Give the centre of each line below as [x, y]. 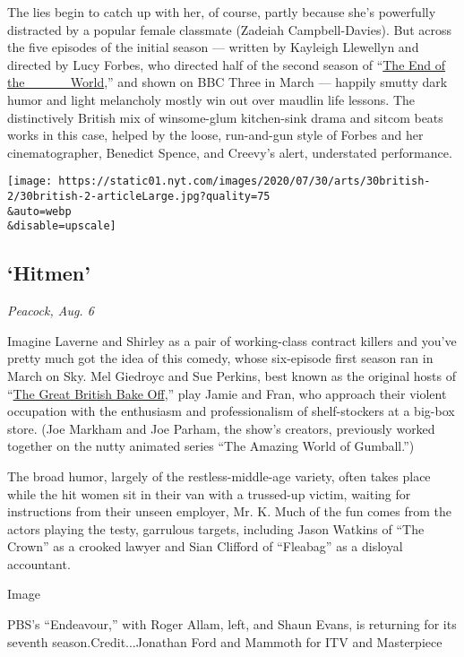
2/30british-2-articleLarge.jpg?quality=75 [139, 196]
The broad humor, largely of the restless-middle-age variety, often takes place [219, 475]
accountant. [39, 563]
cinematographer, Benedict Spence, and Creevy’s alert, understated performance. [230, 152]
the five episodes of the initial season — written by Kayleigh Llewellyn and [213, 47]
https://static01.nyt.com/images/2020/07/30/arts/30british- [245, 182]
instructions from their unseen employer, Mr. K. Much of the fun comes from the [229, 511]
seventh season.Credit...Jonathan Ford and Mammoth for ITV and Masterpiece [225, 641]
